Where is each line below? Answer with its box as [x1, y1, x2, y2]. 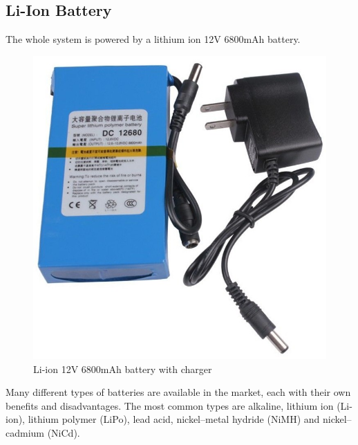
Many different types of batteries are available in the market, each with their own [6, 385, 351, 399]
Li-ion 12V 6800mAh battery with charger [33, 361, 212, 376]
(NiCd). [47, 425, 80, 439]
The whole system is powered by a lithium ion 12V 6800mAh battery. [6, 32, 301, 46]
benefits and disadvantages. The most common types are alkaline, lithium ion [6, 398, 334, 412]
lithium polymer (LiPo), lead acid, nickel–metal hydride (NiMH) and [28, 412, 320, 426]
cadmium [6, 425, 44, 439]
